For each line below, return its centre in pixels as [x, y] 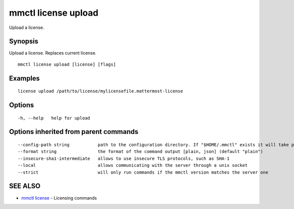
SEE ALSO [25, 186]
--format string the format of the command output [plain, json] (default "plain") [140, 152]
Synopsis [24, 41]
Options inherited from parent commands [74, 132]
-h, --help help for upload [54, 118]
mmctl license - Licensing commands [59, 198]
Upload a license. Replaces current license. [53, 53]
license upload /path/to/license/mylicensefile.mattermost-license [100, 91]
